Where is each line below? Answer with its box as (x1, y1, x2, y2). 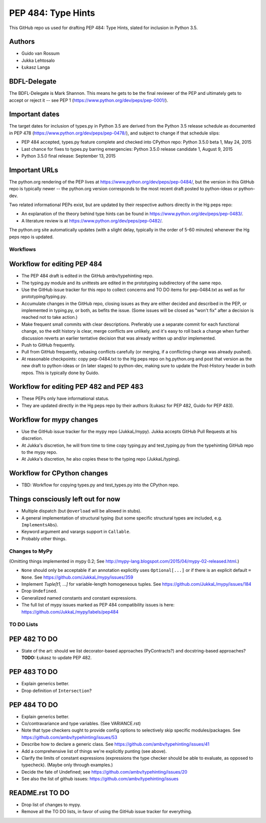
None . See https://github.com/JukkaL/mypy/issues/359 (21, 574, 133, 580)
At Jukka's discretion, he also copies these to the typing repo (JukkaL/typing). (21, 456, 181, 462)
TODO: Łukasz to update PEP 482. (21, 655, 92, 661)
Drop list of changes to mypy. (21, 802, 81, 808)
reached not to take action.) (21, 314, 78, 320)
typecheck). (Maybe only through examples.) (21, 762, 113, 768)
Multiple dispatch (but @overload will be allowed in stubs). (21, 508, 142, 514)
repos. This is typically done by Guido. (21, 370, 100, 376)
